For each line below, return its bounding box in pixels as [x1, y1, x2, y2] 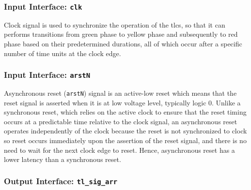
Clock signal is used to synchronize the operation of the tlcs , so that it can [4, 19, 225, 29]
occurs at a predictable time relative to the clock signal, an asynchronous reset [4, 116, 237, 126]
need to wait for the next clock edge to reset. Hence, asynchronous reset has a [4, 145, 235, 155]
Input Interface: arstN [4, 69, 91, 81]
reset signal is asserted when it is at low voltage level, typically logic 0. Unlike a [4, 97, 241, 107]
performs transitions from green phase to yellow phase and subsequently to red [4, 29, 238, 39]
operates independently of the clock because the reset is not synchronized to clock [4, 126, 247, 136]
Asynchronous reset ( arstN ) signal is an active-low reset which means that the [4, 88, 237, 98]
